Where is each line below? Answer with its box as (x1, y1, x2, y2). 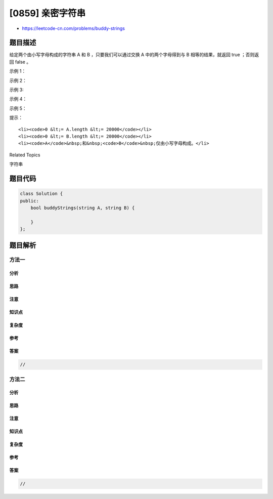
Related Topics (9, 152, 40, 158)
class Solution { (20, 191, 63, 197)
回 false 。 (9, 59, 31, 65)
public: (20, 198, 39, 203)
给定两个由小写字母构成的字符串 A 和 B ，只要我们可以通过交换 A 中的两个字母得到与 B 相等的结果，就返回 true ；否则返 (9, 52, 259, 58)
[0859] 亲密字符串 (9, 8, 86, 19)
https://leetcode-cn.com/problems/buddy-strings (22, 25, 125, 31)
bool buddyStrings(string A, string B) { (30, 205, 135, 211)
